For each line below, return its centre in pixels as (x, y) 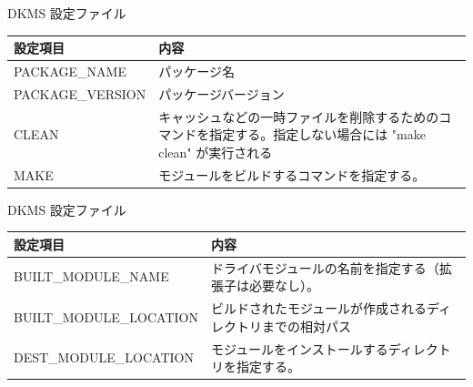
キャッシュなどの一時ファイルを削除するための (299, 116)
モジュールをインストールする (300, 348)
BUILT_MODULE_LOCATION (106, 316)
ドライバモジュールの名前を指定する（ (325, 267)
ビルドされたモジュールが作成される (319, 308)
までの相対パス (307, 326)
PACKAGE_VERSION (80, 93)
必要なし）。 (285, 285)
